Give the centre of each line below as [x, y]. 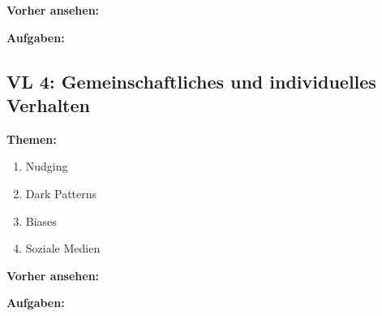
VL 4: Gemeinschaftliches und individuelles [191, 81]
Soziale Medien [63, 248]
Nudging [47, 166]
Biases [41, 221]
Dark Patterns [61, 193]
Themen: [32, 139]
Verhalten [48, 104]
